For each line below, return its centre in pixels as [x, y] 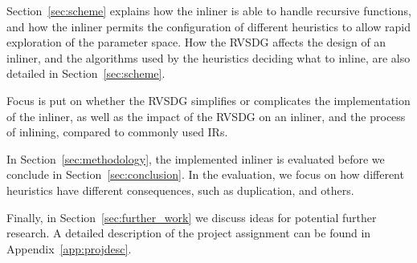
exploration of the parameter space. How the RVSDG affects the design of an [196, 42]
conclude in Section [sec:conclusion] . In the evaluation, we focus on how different [205, 174]
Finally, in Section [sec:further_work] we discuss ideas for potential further [192, 217]
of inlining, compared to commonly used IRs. [117, 132]
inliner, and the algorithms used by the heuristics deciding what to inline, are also [208, 57]
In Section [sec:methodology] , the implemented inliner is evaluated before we [196, 158]
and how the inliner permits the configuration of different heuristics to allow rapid [208, 26]
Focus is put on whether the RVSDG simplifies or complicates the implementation [208, 100]
